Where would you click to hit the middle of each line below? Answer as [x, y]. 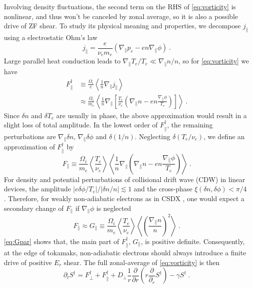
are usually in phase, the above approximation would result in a [152, 115]
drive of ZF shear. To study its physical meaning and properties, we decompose [122, 26]
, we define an [224, 136]
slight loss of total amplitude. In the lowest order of [81, 125]
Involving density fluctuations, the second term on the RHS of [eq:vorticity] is [120, 6]
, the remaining [190, 125]
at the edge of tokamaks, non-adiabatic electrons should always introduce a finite [125, 253]
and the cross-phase [163, 189]
